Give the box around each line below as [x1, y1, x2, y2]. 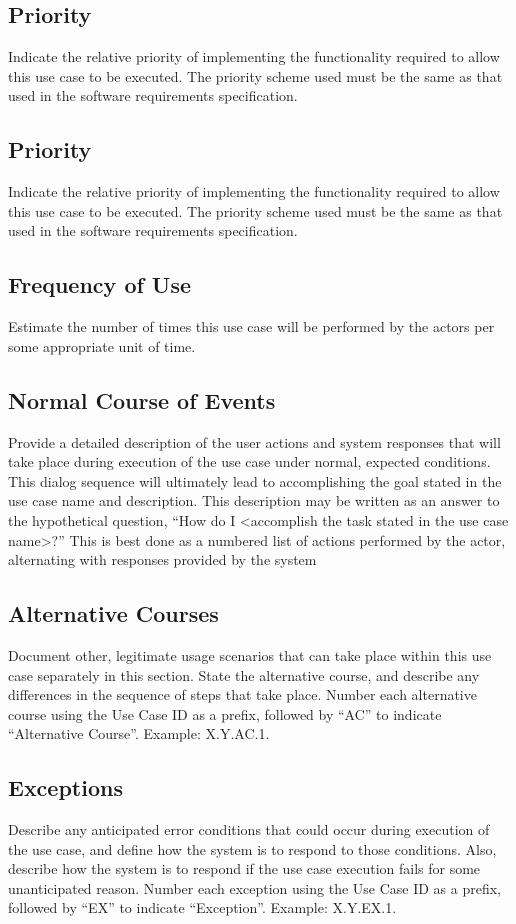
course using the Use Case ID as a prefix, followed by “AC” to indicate [8, 703, 442, 724]
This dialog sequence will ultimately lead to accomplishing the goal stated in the [8, 470, 502, 491]
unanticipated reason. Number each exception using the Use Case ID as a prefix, [8, 877, 501, 898]
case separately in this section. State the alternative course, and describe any [8, 664, 480, 685]
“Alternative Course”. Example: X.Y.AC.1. [8, 723, 270, 744]
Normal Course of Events [8, 384, 276, 415]
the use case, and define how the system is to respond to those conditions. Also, [8, 838, 497, 859]
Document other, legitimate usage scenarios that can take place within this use [8, 644, 492, 665]
